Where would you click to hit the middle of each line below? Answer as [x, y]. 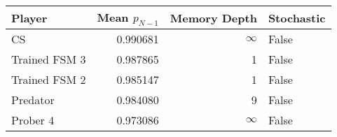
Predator [33, 100]
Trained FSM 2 [49, 80]
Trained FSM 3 [49, 59]
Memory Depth [213, 17]
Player [29, 17]
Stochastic [297, 17]
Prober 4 [33, 120]
